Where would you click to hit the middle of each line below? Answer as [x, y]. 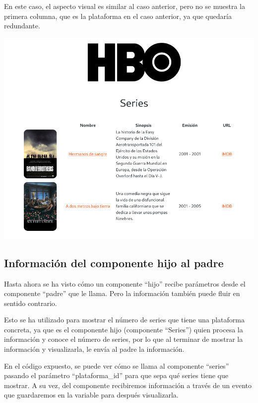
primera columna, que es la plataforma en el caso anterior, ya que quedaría [118, 16]
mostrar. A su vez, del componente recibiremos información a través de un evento [128, 385]
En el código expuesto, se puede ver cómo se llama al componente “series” [117, 365]
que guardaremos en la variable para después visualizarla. [91, 395]
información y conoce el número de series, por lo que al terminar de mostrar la [124, 339]
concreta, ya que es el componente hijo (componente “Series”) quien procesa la [124, 329]
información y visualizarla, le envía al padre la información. [94, 349]
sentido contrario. [31, 303]
